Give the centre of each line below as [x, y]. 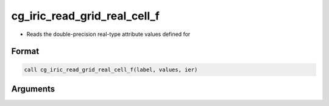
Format [25, 51]
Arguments [33, 89]
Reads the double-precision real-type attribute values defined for [108, 34]
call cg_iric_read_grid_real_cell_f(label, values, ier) [111, 69]
